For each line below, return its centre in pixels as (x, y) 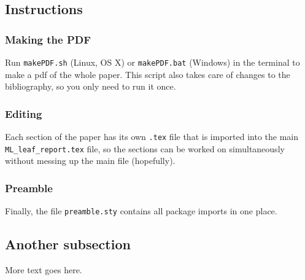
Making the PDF (48, 39)
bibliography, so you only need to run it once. (91, 86)
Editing (24, 113)
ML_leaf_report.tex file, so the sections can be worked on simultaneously (145, 148)
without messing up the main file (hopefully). (90, 161)
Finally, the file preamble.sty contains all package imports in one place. (141, 211)
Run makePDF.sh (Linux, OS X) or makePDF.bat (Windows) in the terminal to (152, 62)
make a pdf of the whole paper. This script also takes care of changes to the (148, 74)
